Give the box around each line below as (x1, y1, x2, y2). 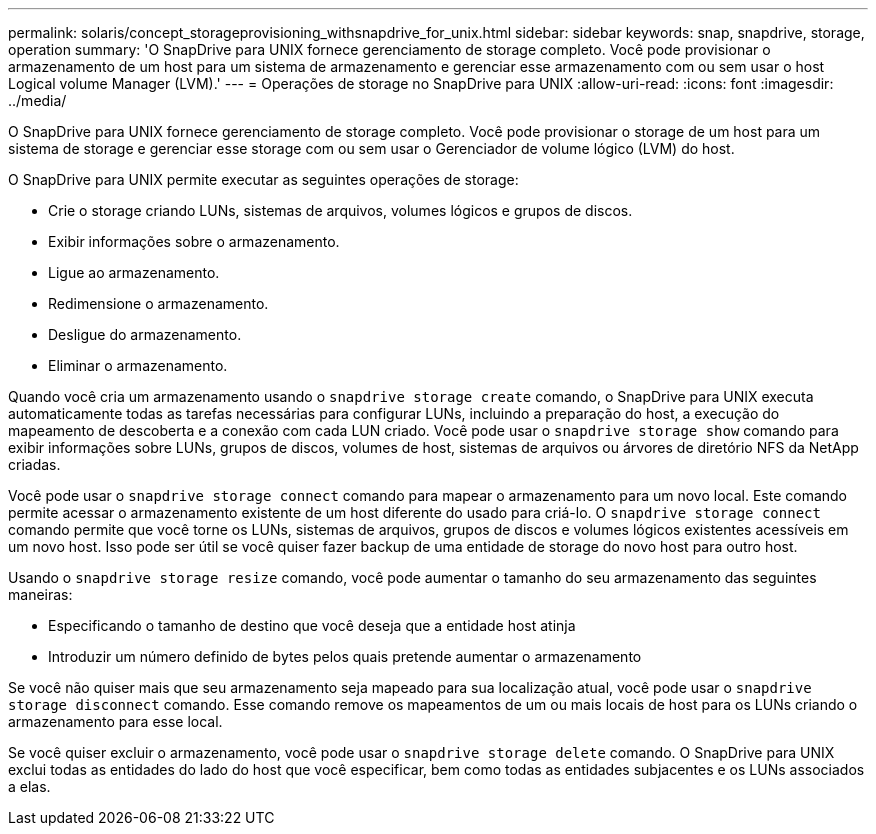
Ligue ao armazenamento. (48, 264, 220, 281)
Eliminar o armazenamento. (48, 357, 228, 374)
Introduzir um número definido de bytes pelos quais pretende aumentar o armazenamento (48, 648, 642, 665)
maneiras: (8, 586, 73, 603)
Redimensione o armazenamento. (48, 295, 269, 312)
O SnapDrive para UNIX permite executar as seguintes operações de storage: (8, 171, 519, 188)
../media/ (8, 92, 67, 109)
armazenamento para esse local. (8, 713, 223, 730)
